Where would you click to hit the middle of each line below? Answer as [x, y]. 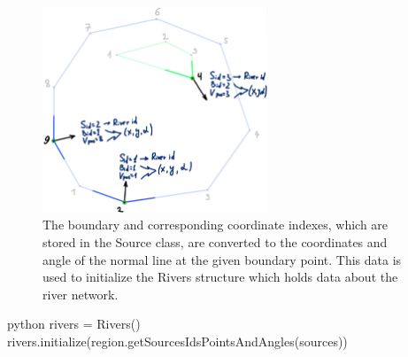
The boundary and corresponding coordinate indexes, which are [216, 225]
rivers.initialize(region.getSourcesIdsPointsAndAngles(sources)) [177, 341]
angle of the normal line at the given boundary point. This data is [222, 259]
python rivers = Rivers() [74, 324]
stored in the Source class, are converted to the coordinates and [215, 241]
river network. [81, 294]
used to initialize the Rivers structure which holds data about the [220, 277]
